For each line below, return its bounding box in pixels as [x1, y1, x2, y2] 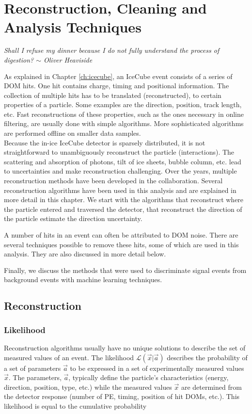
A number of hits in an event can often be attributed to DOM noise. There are [4, 230, 238, 239]
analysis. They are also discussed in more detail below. [4, 249, 166, 259]
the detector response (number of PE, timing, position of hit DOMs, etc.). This [4, 391, 240, 401]
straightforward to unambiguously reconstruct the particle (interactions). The [4, 147, 235, 157]
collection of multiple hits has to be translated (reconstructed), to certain [4, 90, 221, 100]
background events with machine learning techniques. [4, 274, 162, 285]
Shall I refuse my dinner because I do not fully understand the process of [4, 45, 220, 55]
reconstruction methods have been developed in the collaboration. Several [4, 175, 223, 186]
